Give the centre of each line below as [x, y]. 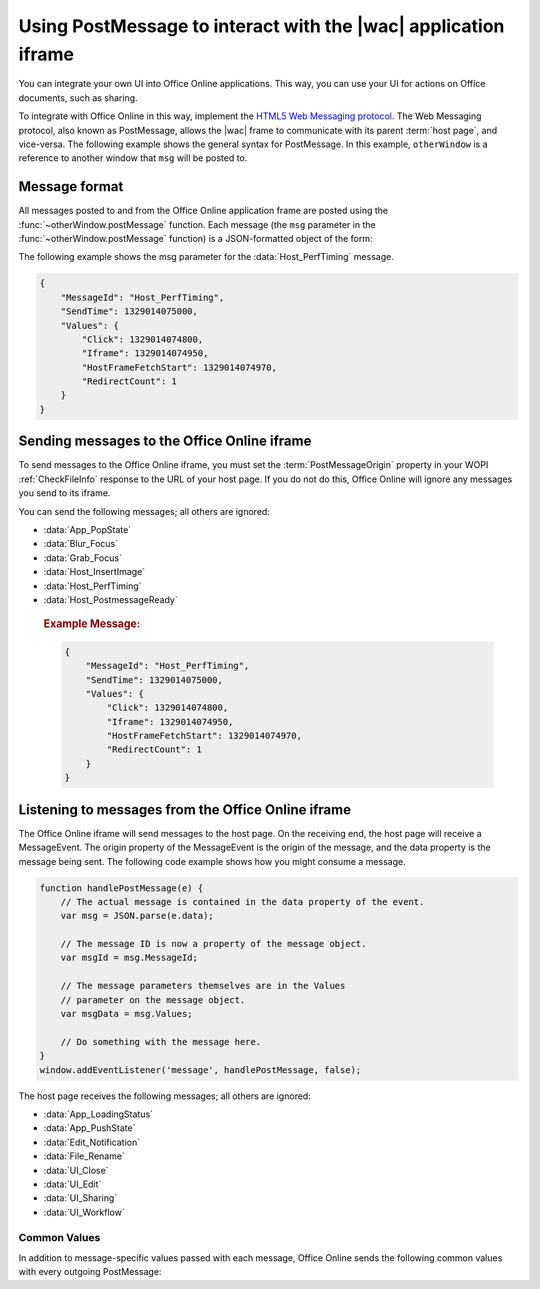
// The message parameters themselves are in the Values [203, 986]
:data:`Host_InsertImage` [94, 572]
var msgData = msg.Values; [127, 1014]
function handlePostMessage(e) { [121, 888]
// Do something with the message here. [161, 1041]
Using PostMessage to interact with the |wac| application [261, 26]
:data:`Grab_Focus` [82, 557]
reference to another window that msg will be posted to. [133, 158]
